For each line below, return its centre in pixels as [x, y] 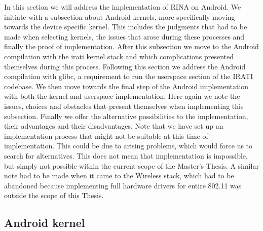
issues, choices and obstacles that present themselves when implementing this [124, 106]
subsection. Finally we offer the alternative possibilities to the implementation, [126, 116]
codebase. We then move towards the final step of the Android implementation [126, 86]
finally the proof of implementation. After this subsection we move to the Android [131, 46]
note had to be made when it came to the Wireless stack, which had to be [119, 176]
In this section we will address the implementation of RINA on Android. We [123, 7]
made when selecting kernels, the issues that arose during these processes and [124, 36]
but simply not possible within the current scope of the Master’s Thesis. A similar [131, 165]
